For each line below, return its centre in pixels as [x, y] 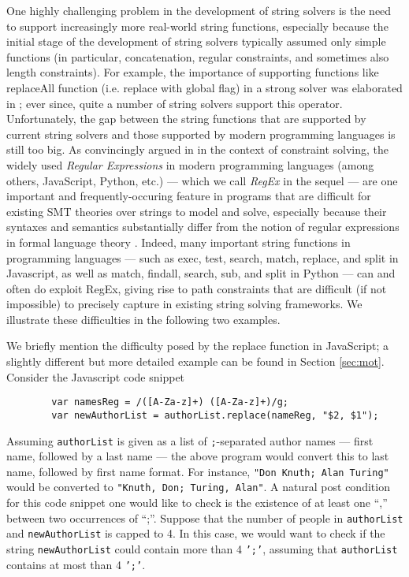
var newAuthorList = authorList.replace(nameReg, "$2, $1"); [215, 415]
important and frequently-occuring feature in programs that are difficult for [189, 196]
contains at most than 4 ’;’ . [76, 564]
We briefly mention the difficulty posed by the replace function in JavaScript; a [197, 346]
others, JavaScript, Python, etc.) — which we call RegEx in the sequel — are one [202, 180]
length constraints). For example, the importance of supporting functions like [193, 72]
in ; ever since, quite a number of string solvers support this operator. [175, 103]
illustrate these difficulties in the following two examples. [143, 319]
